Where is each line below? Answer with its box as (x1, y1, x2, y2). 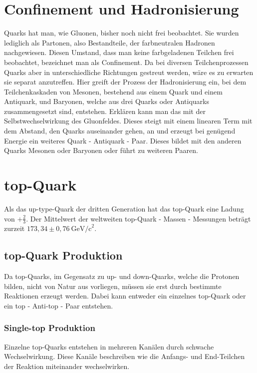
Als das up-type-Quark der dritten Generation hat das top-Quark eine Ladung (4, 203, 244, 213)
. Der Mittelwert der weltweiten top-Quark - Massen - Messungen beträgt (26, 213, 251, 223)
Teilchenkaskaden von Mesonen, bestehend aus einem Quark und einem (4, 86, 223, 96)
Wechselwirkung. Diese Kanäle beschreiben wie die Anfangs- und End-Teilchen (4, 351, 245, 361)
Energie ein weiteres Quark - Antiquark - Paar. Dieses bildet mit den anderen (4, 135, 242, 145)
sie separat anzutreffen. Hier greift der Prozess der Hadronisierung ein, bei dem (4, 76, 247, 87)
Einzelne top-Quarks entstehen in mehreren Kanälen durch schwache (4, 341, 214, 351)
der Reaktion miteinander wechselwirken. (4, 360, 130, 371)
